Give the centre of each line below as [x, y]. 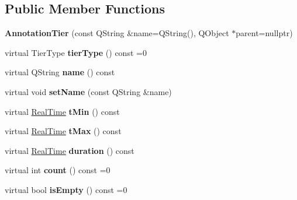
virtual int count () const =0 [58, 170]
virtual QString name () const [60, 72]
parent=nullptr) [264, 33]
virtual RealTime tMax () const [63, 131]
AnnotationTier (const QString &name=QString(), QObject [117, 33]
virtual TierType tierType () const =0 [76, 52]
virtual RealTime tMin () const [62, 111]
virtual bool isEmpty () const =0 [66, 189]
